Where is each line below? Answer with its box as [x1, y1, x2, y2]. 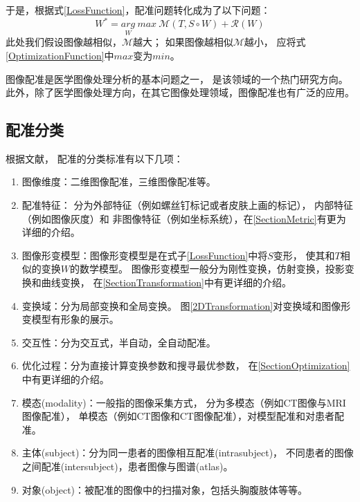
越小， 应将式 [244, 35, 306, 49]
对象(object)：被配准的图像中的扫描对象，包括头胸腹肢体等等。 [21, 482, 308, 496]
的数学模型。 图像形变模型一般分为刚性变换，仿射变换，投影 [70, 261, 345, 276]
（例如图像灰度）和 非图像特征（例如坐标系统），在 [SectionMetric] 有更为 [21, 211, 346, 225]
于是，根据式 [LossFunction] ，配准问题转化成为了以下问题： [6, 3, 271, 17]
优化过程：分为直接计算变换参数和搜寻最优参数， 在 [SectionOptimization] [21, 358, 350, 373]
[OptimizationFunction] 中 [6, 48, 114, 62]
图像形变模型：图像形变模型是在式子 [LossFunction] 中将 [21, 248, 268, 262]
